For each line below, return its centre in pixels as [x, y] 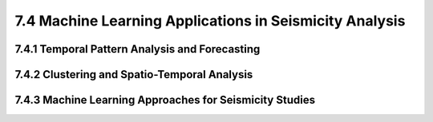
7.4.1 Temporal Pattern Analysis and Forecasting [138, 49]
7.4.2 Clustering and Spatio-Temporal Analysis [134, 75]
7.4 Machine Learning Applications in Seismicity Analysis [210, 21]
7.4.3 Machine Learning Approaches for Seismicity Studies [165, 100]
